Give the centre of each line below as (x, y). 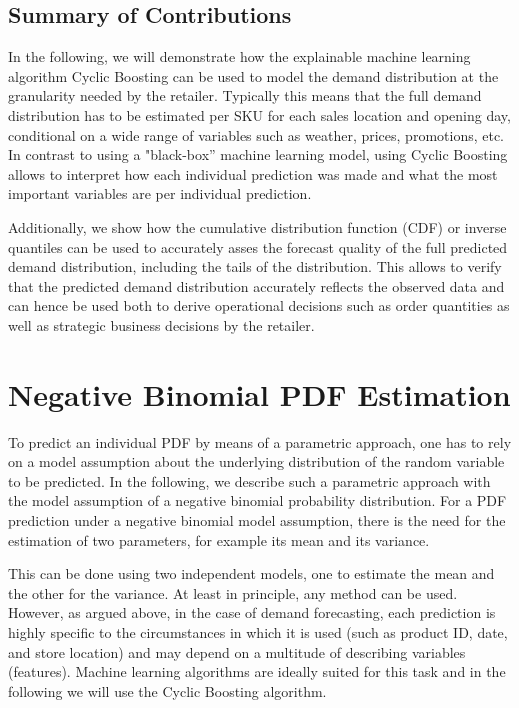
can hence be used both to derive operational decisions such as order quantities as (259, 305)
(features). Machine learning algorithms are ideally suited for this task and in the (257, 671)
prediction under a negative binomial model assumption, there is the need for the (257, 520)
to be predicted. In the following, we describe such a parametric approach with (249, 480)
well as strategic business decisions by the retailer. (161, 324)
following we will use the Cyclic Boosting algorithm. (167, 690)
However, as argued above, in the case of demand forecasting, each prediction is (252, 612)
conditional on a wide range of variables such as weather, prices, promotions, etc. (256, 134)
